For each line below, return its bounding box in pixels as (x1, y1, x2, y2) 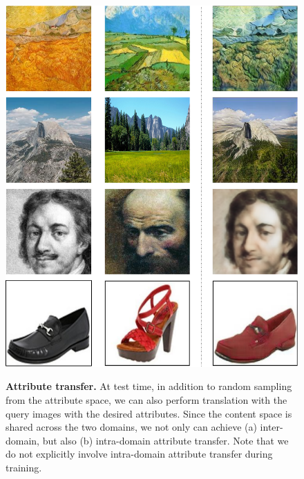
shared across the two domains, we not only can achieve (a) (6, 420, 257, 434)
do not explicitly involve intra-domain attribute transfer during (6, 447, 273, 461)
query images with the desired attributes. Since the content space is (6, 406, 292, 420)
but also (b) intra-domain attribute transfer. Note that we (42, 433, 289, 447)
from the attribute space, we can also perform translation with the (6, 392, 287, 407)
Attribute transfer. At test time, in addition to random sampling (6, 379, 292, 393)
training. (6, 460, 42, 474)
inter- (260, 420, 283, 434)
